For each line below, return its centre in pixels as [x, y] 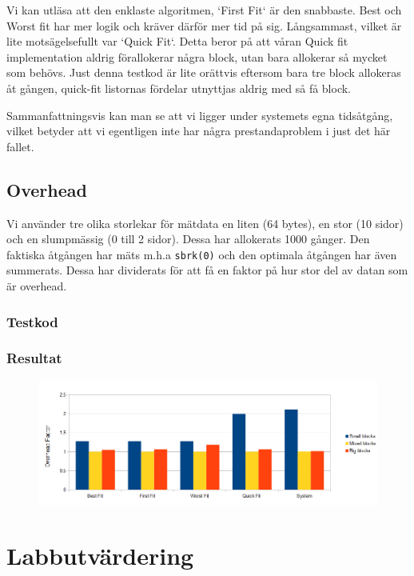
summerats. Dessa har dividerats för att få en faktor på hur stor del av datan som [207, 270]
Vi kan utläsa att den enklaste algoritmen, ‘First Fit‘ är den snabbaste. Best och [204, 10]
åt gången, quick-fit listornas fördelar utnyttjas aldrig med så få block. [179, 88]
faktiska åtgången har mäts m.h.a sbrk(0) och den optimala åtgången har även [202, 254]
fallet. [20, 146]
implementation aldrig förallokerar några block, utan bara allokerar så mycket [197, 56]
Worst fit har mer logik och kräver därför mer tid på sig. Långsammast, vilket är [204, 25]
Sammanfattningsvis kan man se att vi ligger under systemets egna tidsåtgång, [200, 115]
